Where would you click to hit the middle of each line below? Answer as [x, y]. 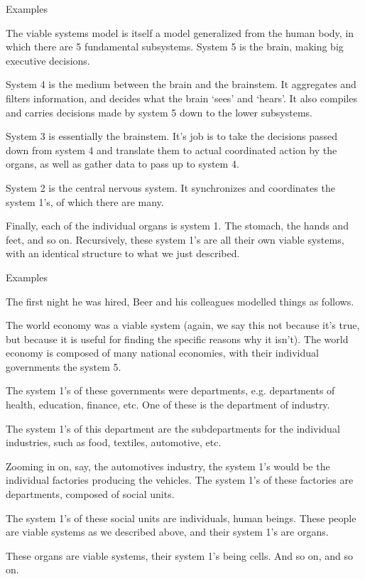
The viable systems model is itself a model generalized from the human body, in [180, 32]
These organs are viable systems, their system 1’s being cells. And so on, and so [179, 555]
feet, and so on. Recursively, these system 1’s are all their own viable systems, [175, 239]
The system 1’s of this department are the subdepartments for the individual [173, 428]
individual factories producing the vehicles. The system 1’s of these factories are [180, 480]
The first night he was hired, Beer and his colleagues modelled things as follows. [180, 301]
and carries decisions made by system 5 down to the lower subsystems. [159, 112]
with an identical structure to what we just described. [123, 253]
